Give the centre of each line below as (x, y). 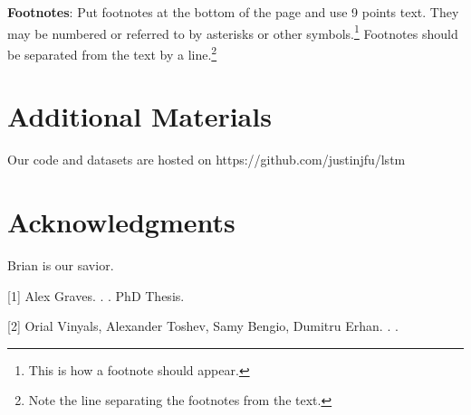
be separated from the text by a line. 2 (112, 52)
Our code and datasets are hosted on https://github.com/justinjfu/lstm (207, 160)
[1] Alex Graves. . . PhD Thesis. (96, 295)
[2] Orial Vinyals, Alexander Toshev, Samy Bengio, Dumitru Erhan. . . (203, 326)
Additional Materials (139, 116)
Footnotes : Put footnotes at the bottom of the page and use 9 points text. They (233, 12)
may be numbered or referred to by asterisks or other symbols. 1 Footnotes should (233, 32)
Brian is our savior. (61, 264)
